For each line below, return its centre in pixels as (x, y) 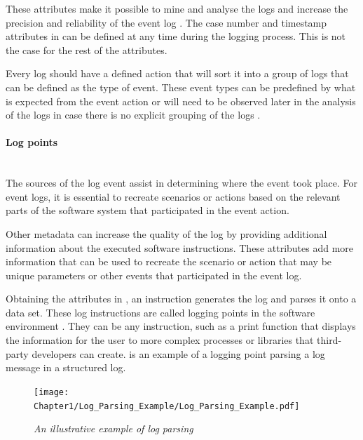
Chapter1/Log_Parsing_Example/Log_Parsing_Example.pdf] (167, 406)
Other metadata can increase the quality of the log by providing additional (166, 233)
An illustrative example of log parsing (114, 428)
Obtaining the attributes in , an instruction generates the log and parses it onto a (181, 299)
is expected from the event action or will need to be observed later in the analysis (181, 101)
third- (329, 340)
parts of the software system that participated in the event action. (148, 210)
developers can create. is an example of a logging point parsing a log (178, 353)
